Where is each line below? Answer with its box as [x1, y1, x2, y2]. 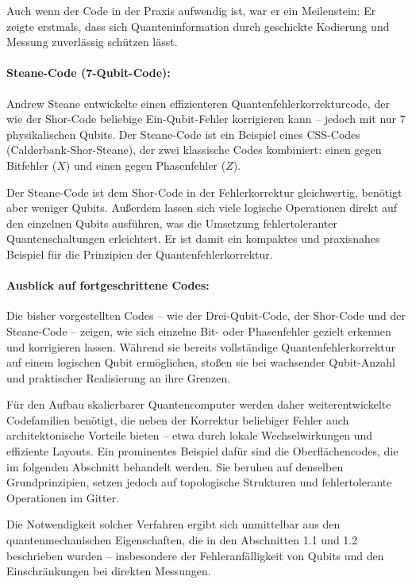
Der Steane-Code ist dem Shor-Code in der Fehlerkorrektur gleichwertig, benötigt [6, 183, 402, 200]
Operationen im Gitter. [6, 489, 120, 505]
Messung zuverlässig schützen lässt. [6, 33, 178, 50]
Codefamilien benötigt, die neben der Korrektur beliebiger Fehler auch [6, 411, 349, 428]
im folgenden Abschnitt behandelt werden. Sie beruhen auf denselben [6, 458, 344, 474]
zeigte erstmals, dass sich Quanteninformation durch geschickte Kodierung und [6, 17, 390, 34]
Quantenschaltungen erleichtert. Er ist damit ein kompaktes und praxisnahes [6, 230, 380, 247]
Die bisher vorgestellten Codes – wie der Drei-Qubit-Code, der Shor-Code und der [6, 307, 406, 324]
